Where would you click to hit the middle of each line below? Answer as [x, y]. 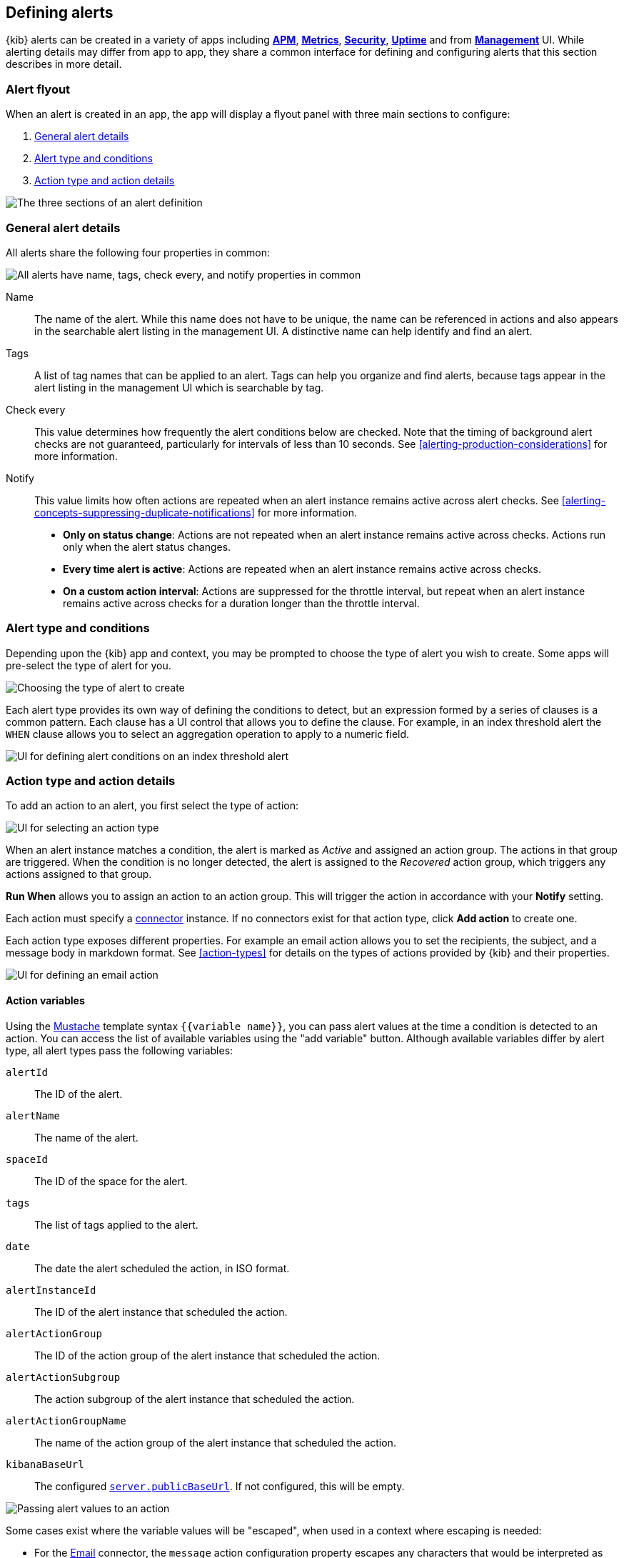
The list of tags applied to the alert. [116, 1224]
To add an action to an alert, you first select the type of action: [152, 806]
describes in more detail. [64, 64]
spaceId [27, 1159]
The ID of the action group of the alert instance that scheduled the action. [207, 1355]
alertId [27, 1072]
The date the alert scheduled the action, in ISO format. [162, 1268]
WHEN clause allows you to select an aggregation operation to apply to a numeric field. [208, 734]
